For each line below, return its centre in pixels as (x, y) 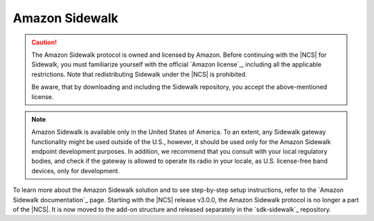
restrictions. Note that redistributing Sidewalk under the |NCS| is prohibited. (139, 74)
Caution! (44, 42)
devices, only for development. (76, 170)
